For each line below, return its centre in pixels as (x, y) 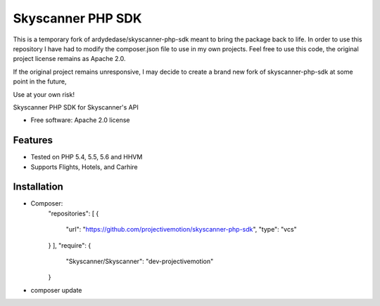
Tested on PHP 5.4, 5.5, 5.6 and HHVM (87, 157)
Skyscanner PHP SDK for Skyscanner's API (76, 107)
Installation (38, 187)
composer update (56, 290)
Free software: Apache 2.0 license (80, 120)
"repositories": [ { (74, 213)
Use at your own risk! (44, 94)
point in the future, (40, 81)
